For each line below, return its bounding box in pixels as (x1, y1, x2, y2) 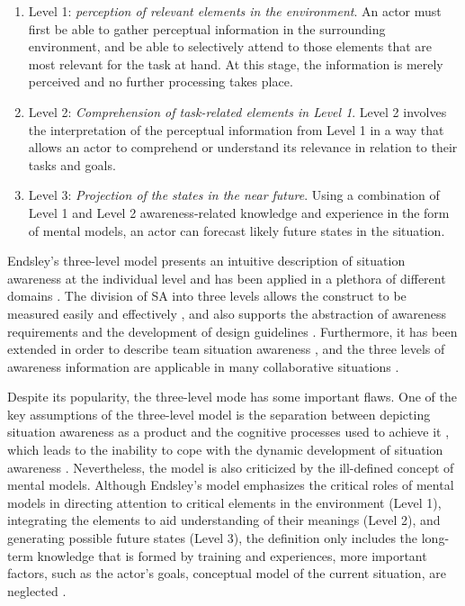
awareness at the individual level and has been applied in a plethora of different (7, 268, 446, 287)
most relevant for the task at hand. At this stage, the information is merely (28, 54, 443, 73)
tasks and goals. (28, 155, 116, 174)
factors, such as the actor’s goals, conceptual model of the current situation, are (7, 564, 446, 583)
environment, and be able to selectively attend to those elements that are (28, 37, 433, 56)
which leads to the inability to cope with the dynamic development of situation (7, 440, 443, 459)
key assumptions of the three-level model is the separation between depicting (7, 404, 431, 423)
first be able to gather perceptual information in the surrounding (28, 19, 386, 38)
